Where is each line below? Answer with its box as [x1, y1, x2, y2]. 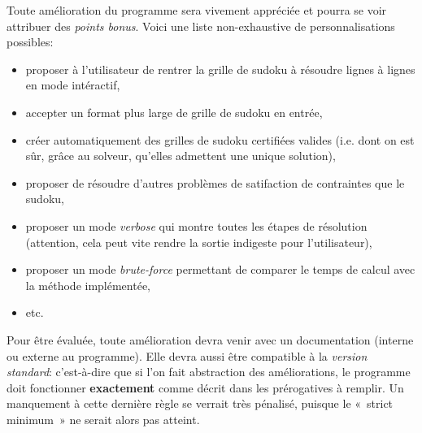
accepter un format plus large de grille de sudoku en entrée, [25, 103, 323, 120]
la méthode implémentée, [25, 276, 150, 293]
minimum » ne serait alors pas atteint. [7, 410, 200, 427]
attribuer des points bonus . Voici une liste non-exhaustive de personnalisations [7, 17, 395, 34]
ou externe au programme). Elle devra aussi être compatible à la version [7, 347, 368, 364]
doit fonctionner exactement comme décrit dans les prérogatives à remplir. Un [7, 379, 404, 396]
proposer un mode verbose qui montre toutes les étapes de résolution [25, 217, 368, 234]
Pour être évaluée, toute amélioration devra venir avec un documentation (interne [7, 331, 414, 348]
